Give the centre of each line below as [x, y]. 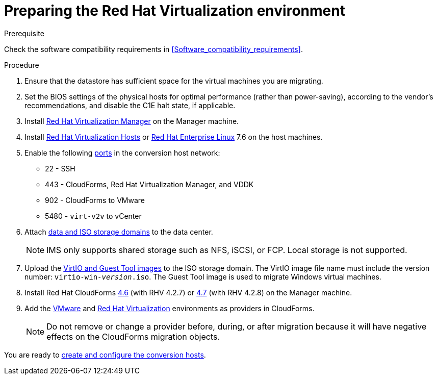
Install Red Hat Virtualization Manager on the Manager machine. [132, 121]
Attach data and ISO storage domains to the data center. [119, 232]
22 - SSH [60, 168]
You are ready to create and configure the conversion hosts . [105, 355]
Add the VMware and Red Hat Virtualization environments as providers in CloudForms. [170, 308]
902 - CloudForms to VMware [95, 200]
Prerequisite [24, 33]
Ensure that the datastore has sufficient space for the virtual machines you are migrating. [174, 81]
